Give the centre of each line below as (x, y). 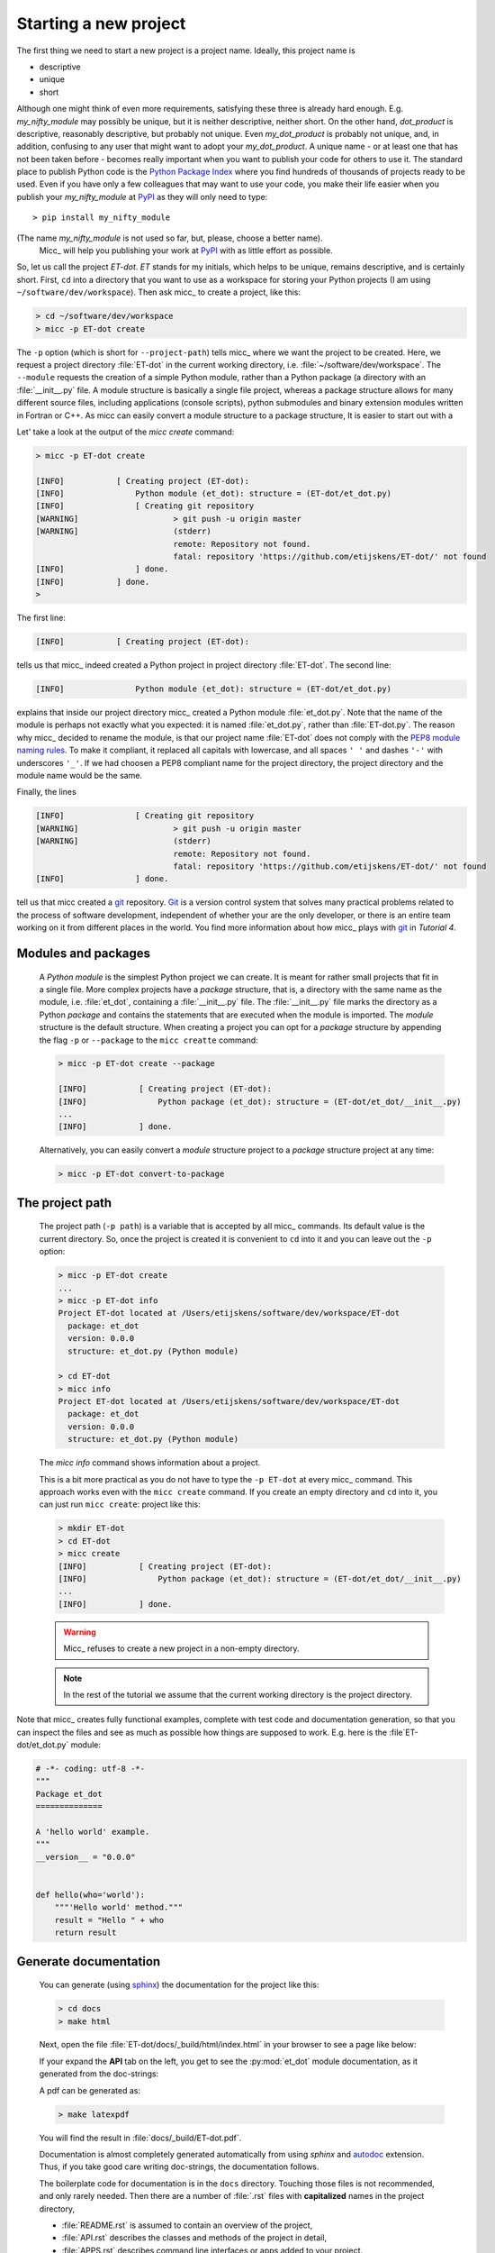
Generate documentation (89, 1961)
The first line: (41, 618)
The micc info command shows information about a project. (150, 1463)
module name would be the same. (80, 776)
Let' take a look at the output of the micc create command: (126, 432)
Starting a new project (101, 23)
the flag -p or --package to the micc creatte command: (148, 1040)
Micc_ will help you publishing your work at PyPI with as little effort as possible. (186, 251)
